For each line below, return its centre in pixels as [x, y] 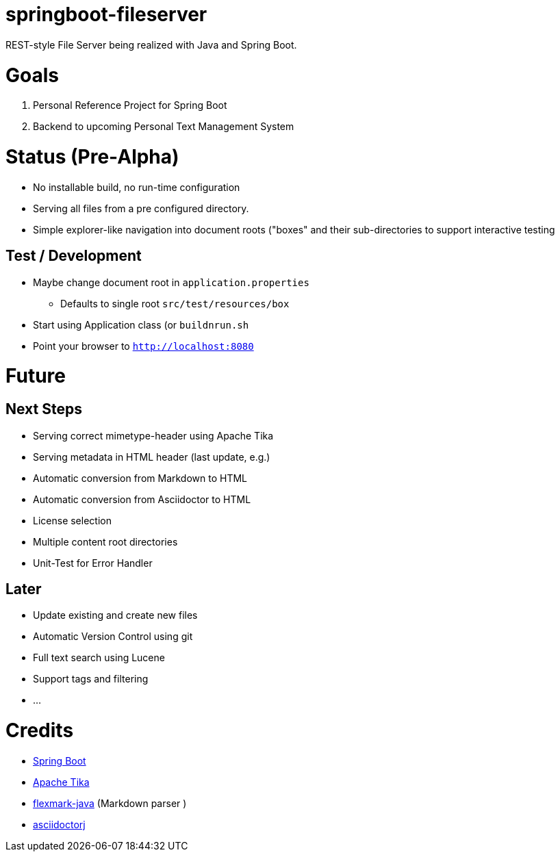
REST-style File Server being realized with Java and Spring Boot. [151, 44]
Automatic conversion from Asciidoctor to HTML [142, 499]
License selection [72, 520]
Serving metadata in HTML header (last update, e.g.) [152, 457]
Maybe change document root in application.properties [171, 282]
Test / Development [74, 256]
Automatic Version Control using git [113, 637]
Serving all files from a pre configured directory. [141, 208]
